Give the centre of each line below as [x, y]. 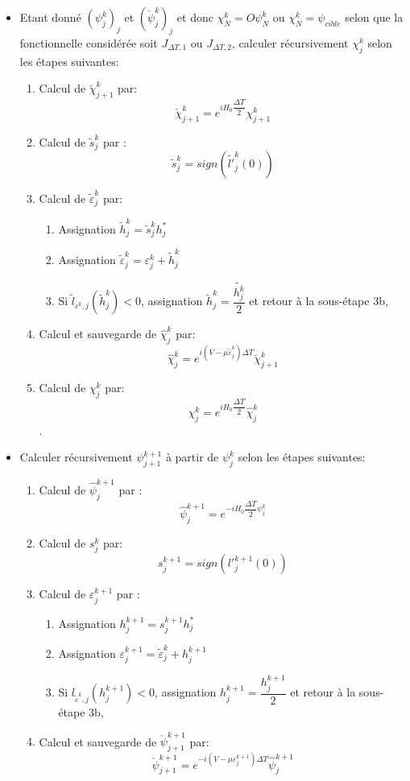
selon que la [374, 17]
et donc [195, 17]
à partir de [192, 457]
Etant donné [50, 17]
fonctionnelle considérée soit [89, 42]
